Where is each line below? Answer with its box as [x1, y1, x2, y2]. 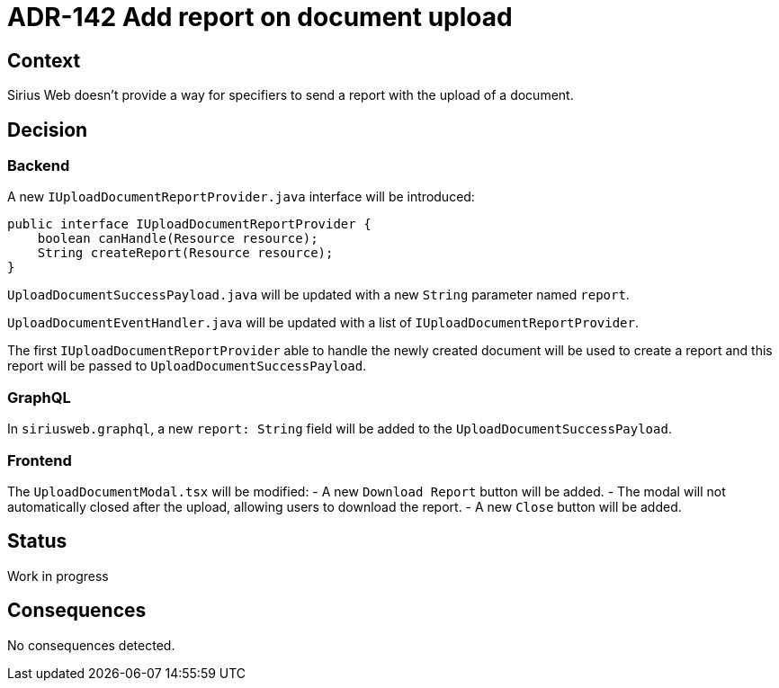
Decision [7, 118, 88, 141]
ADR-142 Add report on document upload [7, 2, 513, 32]
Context [7, 49, 81, 72]
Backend [7, 156, 70, 175]
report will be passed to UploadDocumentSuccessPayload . [7, 358, 367, 374]
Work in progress [7, 567, 109, 584]
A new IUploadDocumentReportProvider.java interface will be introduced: [7, 189, 475, 205]
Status [7, 530, 67, 553]
